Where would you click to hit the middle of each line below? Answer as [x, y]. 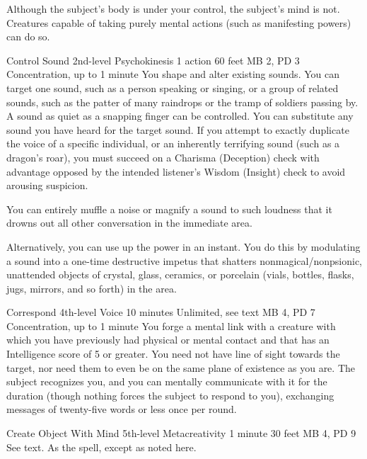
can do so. [28, 36]
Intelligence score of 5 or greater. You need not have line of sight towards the [173, 354]
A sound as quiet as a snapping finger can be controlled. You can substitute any [180, 116]
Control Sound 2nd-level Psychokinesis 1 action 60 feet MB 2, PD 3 [153, 60]
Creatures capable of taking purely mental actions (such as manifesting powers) [179, 22]
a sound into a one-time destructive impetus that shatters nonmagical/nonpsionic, [184, 260]
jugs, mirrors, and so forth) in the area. [92, 288]
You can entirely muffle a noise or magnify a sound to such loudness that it [169, 209]
